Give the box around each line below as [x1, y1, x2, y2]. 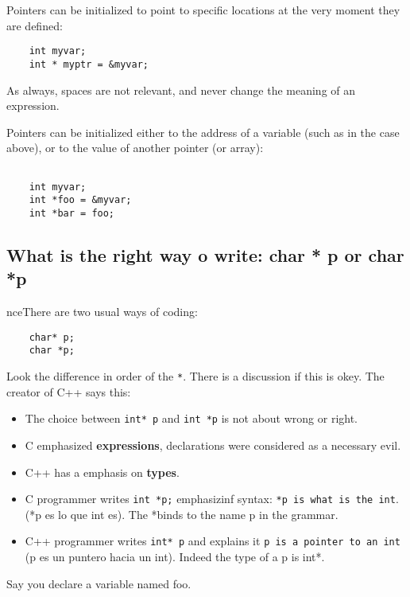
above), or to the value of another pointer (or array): [6, 139, 264, 156]
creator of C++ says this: [6, 383, 131, 400]
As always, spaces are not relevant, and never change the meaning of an [6, 81, 356, 98]
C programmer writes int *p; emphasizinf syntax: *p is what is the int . [25, 490, 399, 507]
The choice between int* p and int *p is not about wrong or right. [25, 410, 358, 427]
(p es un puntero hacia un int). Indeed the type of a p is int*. [25, 548, 325, 564]
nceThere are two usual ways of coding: [6, 303, 198, 320]
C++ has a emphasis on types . [25, 463, 180, 480]
